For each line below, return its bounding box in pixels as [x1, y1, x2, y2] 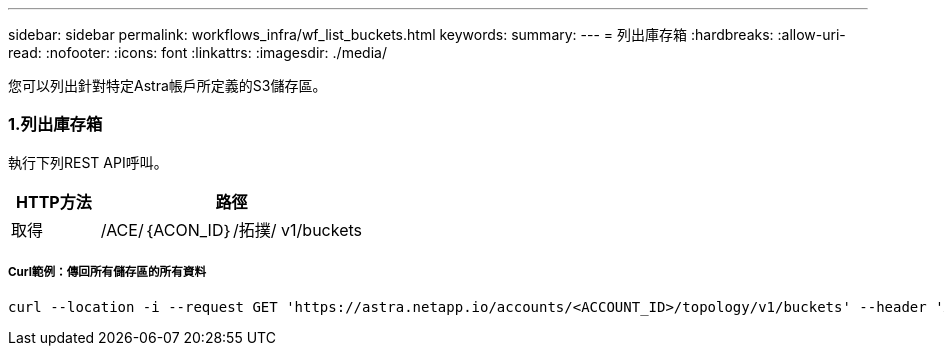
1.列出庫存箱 [8, 114, 103, 135]
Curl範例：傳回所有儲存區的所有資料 [8, 265, 207, 280]
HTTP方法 [16, 191, 92, 212]
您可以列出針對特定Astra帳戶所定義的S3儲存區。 [8, 77, 327, 94]
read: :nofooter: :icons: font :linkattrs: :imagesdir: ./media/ [8, 44, 387, 61]
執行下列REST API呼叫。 [8, 153, 168, 171]
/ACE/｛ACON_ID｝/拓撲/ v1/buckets [100, 219, 363, 240]
